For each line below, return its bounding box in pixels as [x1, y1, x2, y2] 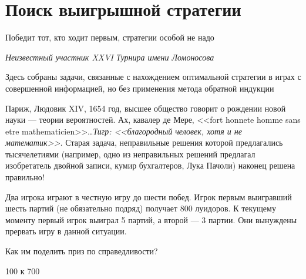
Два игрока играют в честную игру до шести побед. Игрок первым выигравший [5, 190, 292, 203]
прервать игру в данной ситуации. [5, 225, 127, 237]
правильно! [5, 171, 45, 183]
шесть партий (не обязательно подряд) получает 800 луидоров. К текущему [5, 202, 276, 214]
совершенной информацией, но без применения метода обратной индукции [5, 82, 274, 94]
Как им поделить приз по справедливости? [5, 245, 158, 257]
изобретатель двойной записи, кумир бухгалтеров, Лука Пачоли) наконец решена [5, 159, 295, 172]
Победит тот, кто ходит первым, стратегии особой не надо [5, 31, 214, 43]
